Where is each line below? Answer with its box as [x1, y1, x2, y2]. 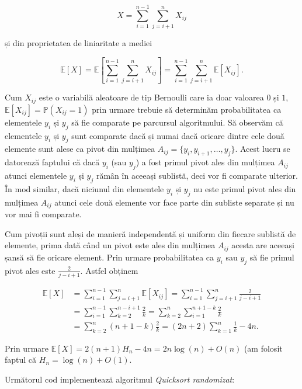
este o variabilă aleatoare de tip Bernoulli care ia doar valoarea [39, 91, 264, 103]
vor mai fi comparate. [5, 208, 82, 220]
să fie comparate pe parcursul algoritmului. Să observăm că [71, 116, 283, 128]
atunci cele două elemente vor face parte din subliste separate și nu [54, 196, 294, 208]
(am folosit [244, 342, 283, 354]
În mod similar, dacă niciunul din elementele [5, 182, 164, 194]
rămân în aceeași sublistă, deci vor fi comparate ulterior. [96, 169, 298, 182]
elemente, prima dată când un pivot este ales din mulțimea [5, 239, 216, 251]
